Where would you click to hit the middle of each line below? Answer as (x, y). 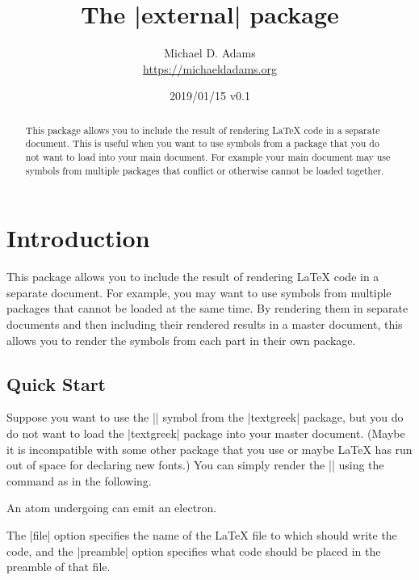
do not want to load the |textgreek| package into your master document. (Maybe (206, 433)
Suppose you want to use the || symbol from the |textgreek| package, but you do (205, 417)
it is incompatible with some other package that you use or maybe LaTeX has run (209, 449)
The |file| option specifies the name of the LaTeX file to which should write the (202, 535)
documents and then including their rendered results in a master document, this (205, 324)
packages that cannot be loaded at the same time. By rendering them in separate (207, 308)
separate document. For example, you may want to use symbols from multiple (199, 292)
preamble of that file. (59, 567)
